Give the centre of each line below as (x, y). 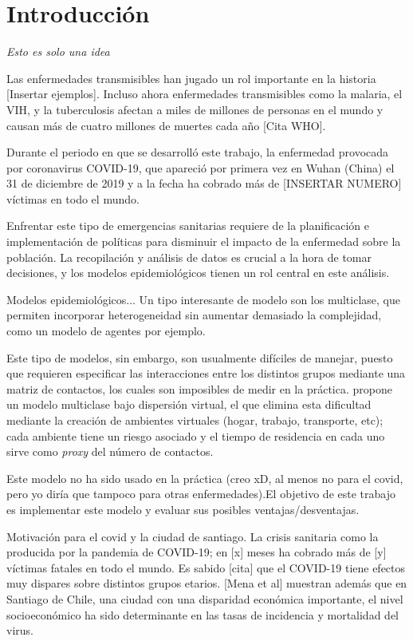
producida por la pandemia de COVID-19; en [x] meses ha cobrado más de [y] (197, 552)
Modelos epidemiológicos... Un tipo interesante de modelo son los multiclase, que (203, 299)
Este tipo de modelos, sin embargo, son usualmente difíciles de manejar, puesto (200, 357)
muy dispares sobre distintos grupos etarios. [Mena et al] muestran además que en (207, 583)
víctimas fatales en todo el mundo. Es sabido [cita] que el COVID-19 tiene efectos (206, 567)
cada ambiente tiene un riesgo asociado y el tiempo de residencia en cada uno (196, 435)
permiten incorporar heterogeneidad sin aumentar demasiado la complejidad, (194, 315)
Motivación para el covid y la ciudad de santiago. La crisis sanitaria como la (193, 536)
